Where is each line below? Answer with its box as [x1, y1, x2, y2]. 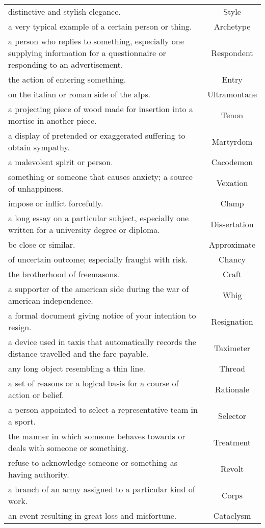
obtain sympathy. [8, 141, 70, 153]
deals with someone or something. [8, 442, 128, 454]
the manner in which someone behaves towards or [8, 430, 185, 442]
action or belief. [8, 389, 64, 401]
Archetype [214, 20, 251, 32]
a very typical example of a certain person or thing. [8, 20, 192, 32]
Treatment [214, 436, 251, 448]
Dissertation [210, 218, 254, 230]
